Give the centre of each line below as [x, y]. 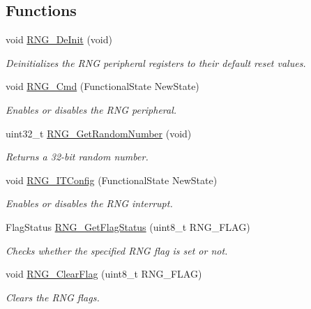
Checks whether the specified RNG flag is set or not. [117, 250]
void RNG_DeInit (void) [59, 39]
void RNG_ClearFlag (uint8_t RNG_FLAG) [104, 274]
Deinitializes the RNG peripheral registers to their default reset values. [156, 62]
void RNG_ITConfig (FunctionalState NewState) [112, 180]
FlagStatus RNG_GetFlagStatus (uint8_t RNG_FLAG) [128, 226]
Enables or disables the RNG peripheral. [91, 109]
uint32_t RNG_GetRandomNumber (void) [99, 133]
